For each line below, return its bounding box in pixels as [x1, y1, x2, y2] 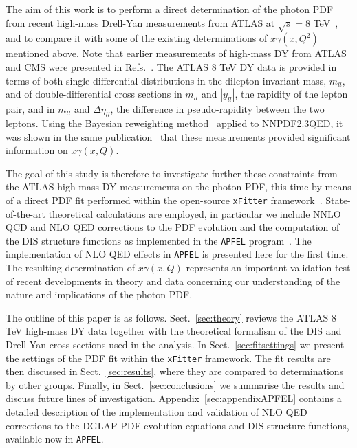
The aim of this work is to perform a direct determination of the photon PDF [6, 2, 334, 16]
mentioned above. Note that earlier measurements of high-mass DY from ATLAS [6, 46, 347, 60]
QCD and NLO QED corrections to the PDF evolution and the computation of [6, 220, 340, 234]
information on [6, 143, 68, 157]
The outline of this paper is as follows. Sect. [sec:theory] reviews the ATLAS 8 [6, 310, 337, 324]
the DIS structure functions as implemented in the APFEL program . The [6, 233, 312, 247]
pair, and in [6, 102, 55, 116]
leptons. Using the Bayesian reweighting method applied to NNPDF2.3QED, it [6, 115, 343, 130]
